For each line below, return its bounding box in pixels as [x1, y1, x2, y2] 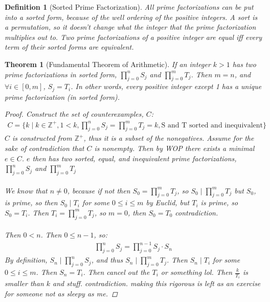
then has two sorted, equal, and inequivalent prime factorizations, [32, 153, 237, 163]
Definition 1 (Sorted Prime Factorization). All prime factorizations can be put [5, 2, 254, 12]
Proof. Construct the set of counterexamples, [5, 109, 144, 119]
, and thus [91, 254, 123, 265]
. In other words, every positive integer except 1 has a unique [71, 81, 262, 92]
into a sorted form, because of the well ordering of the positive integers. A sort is [5, 11, 258, 22]
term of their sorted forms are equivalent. [5, 41, 134, 52]
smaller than [5, 278, 44, 289]
